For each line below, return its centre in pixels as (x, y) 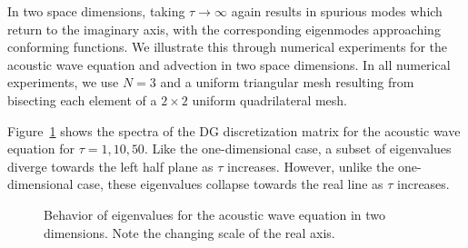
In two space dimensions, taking (96, 11)
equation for (41, 149)
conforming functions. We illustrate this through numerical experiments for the (227, 47)
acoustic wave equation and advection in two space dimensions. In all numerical (229, 64)
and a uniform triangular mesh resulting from (287, 82)
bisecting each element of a (82, 99)
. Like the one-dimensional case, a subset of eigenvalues (298, 149)
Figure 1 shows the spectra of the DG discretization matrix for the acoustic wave (234, 130)
